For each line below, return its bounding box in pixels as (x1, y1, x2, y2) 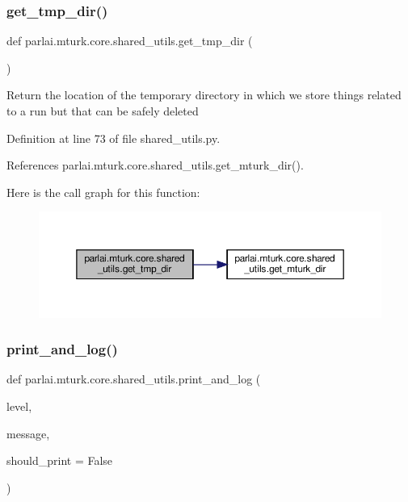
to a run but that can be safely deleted (6, 102, 199, 119)
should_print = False (6, 452, 113, 469)
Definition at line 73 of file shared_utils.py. (6, 129, 221, 146)
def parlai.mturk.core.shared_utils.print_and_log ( (6, 370, 261, 387)
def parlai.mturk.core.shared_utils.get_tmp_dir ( (6, 32, 253, 49)
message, (6, 425, 50, 441)
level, (6, 397, 32, 414)
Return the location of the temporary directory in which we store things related (6, 86, 402, 103)
